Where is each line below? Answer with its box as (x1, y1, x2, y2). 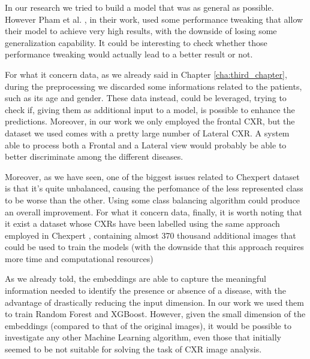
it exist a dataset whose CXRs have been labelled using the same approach (5, 217, 280, 230)
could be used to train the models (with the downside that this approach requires (5, 241, 304, 253)
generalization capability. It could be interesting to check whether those (5, 36, 267, 48)
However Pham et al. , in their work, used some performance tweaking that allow (5, 13, 303, 25)
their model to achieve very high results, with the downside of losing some (5, 25, 277, 37)
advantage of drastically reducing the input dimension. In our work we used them (5, 296, 304, 308)
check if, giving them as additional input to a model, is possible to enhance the (5, 103, 295, 115)
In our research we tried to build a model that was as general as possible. (5, 1, 274, 13)
